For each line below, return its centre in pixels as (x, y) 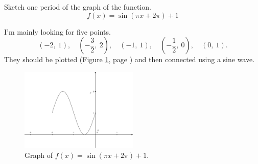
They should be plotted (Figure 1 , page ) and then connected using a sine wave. (130, 59)
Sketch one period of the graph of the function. (78, 7)
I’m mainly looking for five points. (57, 31)
